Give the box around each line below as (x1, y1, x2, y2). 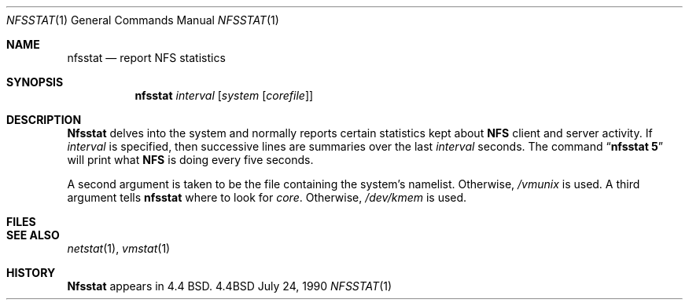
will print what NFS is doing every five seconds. (67, 153, 314, 166)
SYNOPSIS (6, 75, 64, 89)
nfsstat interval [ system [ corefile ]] (134, 89, 314, 102)
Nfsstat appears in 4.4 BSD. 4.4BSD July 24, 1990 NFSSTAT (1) (67, 279, 392, 293)
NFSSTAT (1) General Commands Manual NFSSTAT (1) (6, 13, 279, 27)
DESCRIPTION (6, 113, 82, 126)
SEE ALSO (6, 228, 60, 242)
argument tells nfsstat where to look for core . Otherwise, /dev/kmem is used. (67, 191, 467, 204)
